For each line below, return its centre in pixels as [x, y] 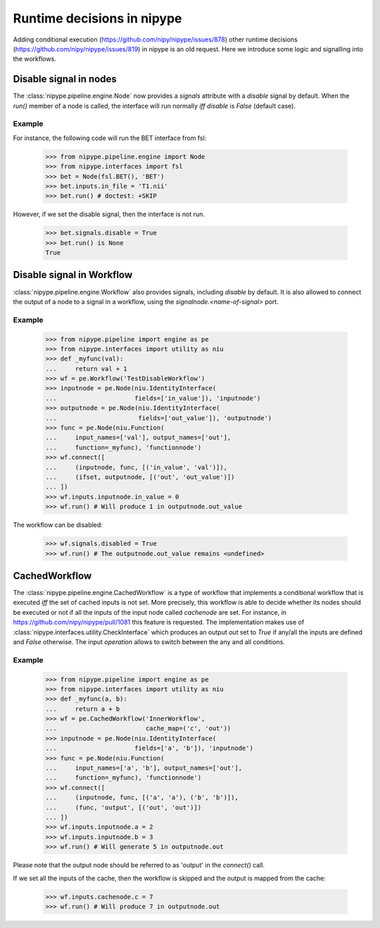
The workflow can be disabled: [58, 525]
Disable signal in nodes [65, 79]
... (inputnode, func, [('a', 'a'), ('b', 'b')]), [142, 798]
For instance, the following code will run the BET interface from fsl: [110, 138]
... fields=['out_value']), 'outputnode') [159, 418]
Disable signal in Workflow [73, 275]
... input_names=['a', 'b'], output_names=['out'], [144, 768]
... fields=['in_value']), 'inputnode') [153, 398]
